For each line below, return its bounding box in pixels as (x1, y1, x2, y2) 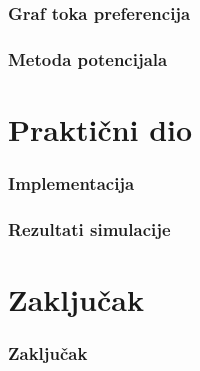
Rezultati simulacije (8, 216, 171, 241)
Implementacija (8, 170, 135, 195)
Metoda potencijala (8, 46, 168, 71)
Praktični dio (8, 108, 193, 149)
